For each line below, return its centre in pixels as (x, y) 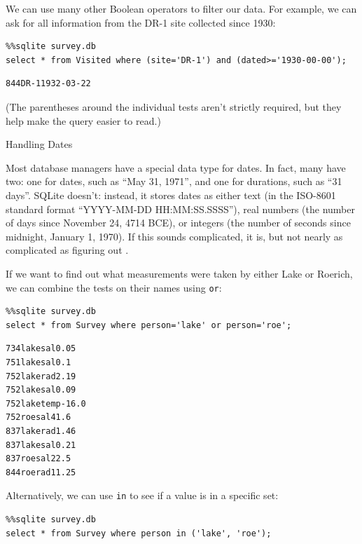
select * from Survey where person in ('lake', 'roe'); (139, 533)
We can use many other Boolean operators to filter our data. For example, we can (181, 8)
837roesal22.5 (39, 459)
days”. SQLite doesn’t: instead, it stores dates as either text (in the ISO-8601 (171, 195)
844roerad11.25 (41, 472)
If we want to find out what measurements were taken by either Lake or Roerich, (179, 273)
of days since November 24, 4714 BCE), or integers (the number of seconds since (178, 223)
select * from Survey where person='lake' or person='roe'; (149, 325)
